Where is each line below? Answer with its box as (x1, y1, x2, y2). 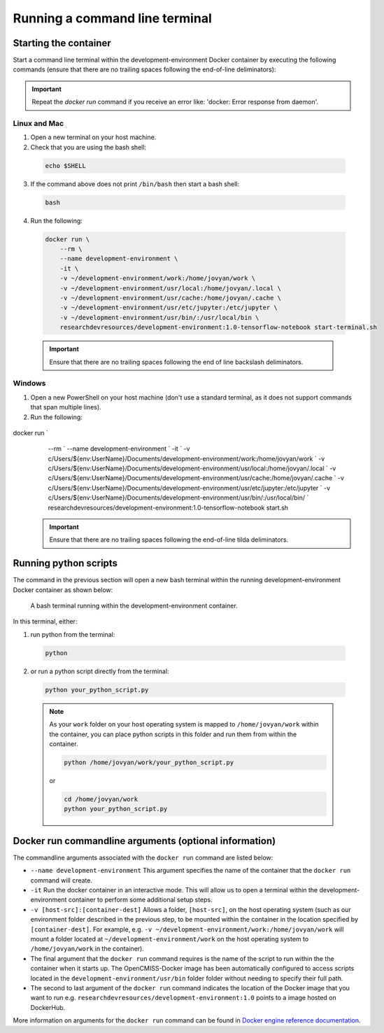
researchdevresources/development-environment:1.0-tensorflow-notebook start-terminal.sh (59, 323, 378, 332)
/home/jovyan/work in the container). (30, 945, 145, 953)
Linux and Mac (13, 119, 64, 128)
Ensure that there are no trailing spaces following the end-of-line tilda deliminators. (49, 535, 289, 544)
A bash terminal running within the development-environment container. (30, 602, 238, 610)
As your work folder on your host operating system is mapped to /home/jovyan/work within (49, 720, 319, 729)
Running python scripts (13, 557, 118, 570)
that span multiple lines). (30, 403, 101, 412)
